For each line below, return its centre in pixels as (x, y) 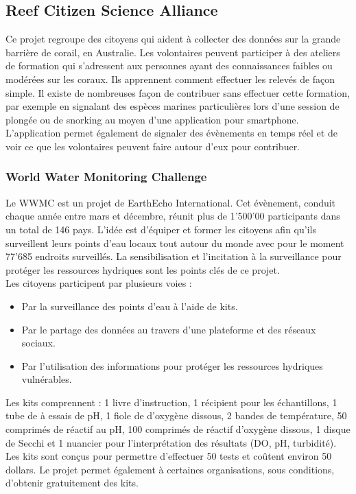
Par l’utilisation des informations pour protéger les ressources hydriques (172, 365)
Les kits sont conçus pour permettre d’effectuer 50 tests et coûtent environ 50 (169, 456)
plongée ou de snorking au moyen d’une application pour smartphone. (152, 119)
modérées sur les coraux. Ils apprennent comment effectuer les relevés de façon (170, 79)
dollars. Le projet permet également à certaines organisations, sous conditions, (170, 469)
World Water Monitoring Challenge (106, 177)
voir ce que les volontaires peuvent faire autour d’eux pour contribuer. (153, 146)
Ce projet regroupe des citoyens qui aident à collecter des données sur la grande (173, 39)
